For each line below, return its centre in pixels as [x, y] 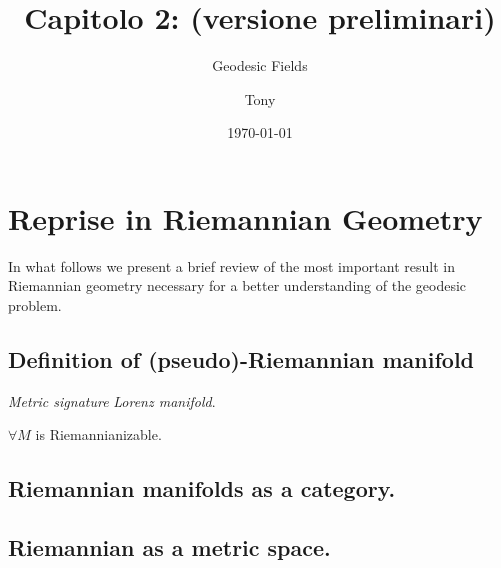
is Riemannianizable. [98, 434]
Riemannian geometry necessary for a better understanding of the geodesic [237, 285]
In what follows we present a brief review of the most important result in [231, 265]
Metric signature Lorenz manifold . [112, 400]
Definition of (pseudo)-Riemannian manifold [241, 359]
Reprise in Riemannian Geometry [245, 217]
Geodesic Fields [260, 65]
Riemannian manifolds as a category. [202, 488]
